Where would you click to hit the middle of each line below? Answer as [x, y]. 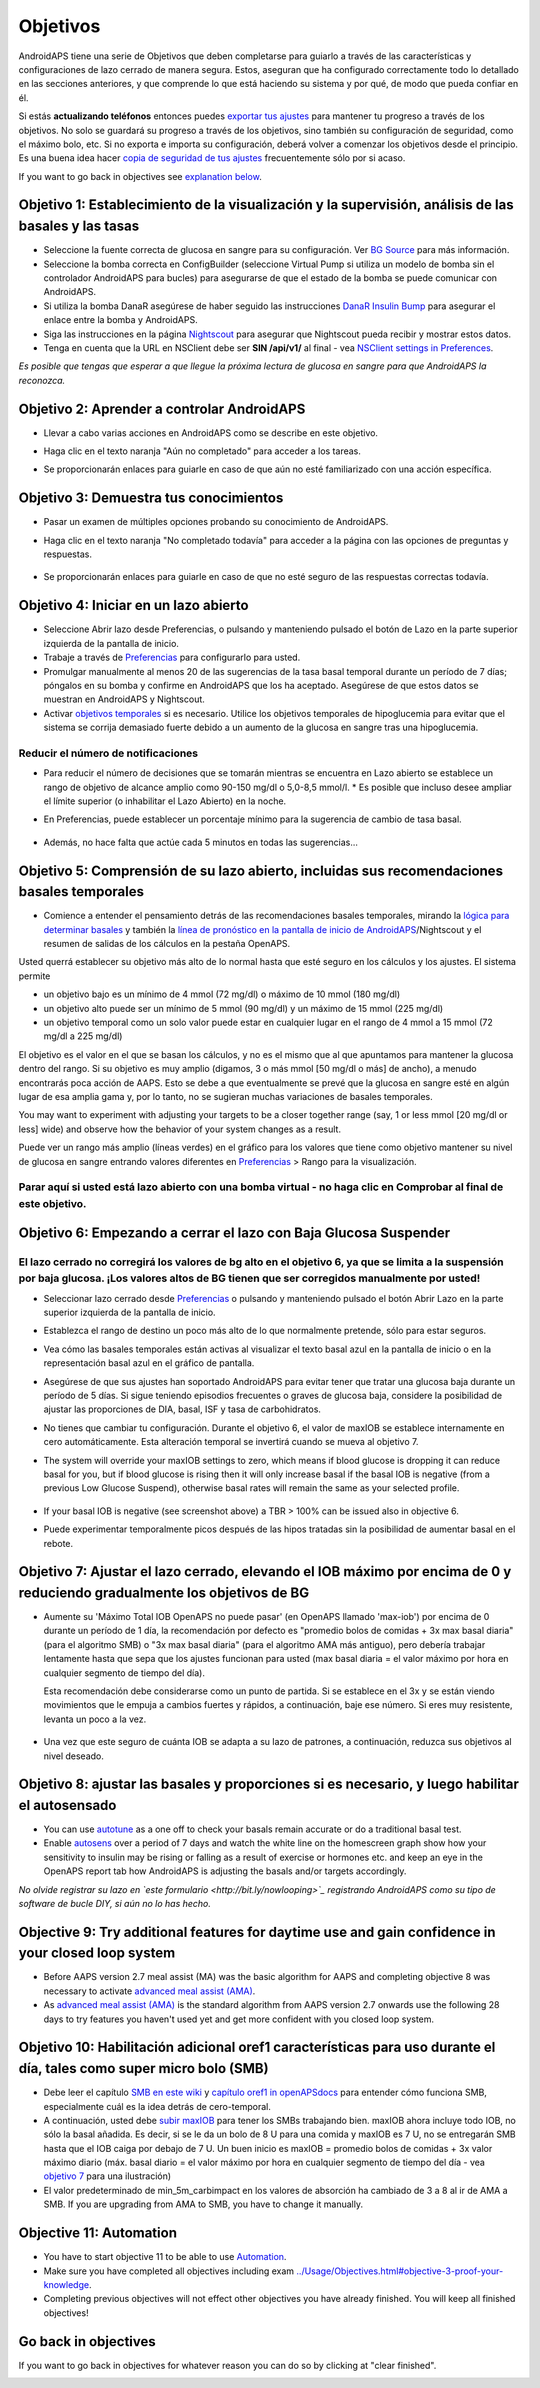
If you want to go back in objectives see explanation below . [140, 176]
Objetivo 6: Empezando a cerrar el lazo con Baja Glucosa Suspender [234, 1233]
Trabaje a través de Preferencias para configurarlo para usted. [172, 657]
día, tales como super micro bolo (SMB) [143, 2068]
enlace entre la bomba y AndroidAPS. [121, 320]
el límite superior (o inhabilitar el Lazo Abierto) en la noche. [165, 801]
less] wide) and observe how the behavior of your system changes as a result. [180, 1129]
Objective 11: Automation [97, 2233]
